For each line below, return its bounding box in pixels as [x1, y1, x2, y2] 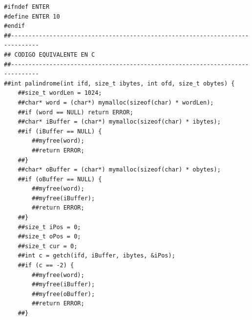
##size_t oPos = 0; [18, 233, 81, 240]
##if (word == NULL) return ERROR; [18, 108, 133, 116]
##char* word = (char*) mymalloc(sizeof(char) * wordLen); [18, 99, 214, 106]
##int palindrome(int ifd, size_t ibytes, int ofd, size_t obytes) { [4, 80, 235, 87]
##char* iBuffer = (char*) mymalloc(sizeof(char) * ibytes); [18, 118, 221, 126]
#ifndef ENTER [4, 3, 50, 10]
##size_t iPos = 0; [18, 223, 81, 231]
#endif [4, 22, 25, 30]
